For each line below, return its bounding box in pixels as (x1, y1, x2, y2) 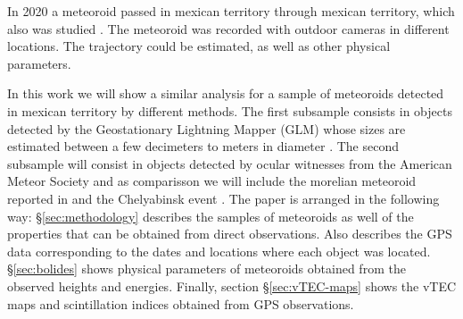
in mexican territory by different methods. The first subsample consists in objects (7, 101, 452, 120)
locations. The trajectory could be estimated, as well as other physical (7, 37, 391, 55)
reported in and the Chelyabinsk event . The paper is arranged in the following (7, 189, 440, 207)
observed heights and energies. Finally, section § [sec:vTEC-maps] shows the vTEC (7, 276, 457, 295)
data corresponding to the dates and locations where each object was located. (7, 241, 431, 260)
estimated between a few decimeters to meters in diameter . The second (7, 137, 399, 155)
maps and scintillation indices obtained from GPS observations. (7, 294, 354, 313)
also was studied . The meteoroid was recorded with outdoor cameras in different (7, 19, 450, 38)
